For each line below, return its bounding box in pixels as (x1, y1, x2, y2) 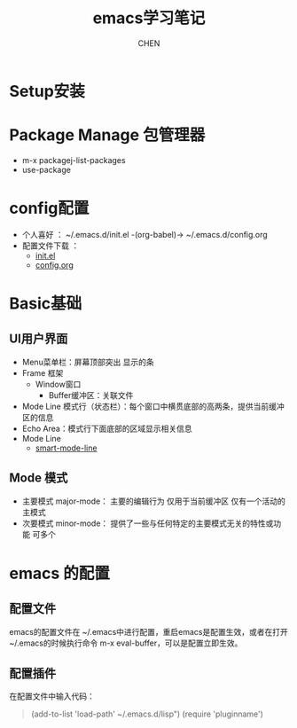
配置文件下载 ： (21, 240, 80, 251)
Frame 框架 (21, 367, 64, 378)
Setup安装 (9, 81, 86, 101)
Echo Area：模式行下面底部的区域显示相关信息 (21, 423, 192, 434)
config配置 (9, 199, 90, 218)
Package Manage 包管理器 (9, 125, 206, 145)
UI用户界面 (9, 332, 68, 347)
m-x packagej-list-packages (21, 154, 126, 165)
